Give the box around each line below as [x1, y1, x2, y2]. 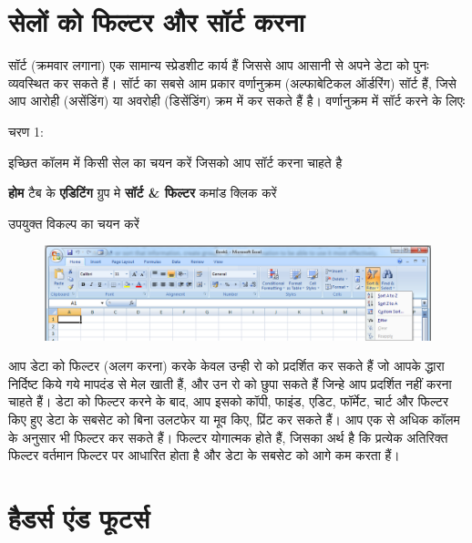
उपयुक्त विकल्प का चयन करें [8, 213, 139, 232]
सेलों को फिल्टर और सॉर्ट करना [8, 3, 305, 40]
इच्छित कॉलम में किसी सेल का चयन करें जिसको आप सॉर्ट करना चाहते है [8, 152, 343, 171]
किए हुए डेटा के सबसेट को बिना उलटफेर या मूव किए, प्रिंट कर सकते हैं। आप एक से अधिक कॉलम [8, 410, 460, 428]
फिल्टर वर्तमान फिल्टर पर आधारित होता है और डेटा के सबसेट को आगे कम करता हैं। [8, 446, 400, 465]
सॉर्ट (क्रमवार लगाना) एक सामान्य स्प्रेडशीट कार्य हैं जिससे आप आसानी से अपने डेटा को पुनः [8, 56, 429, 75]
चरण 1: [8, 121, 44, 140]
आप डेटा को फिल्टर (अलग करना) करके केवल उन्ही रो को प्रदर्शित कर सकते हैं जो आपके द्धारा [8, 356, 445, 375]
